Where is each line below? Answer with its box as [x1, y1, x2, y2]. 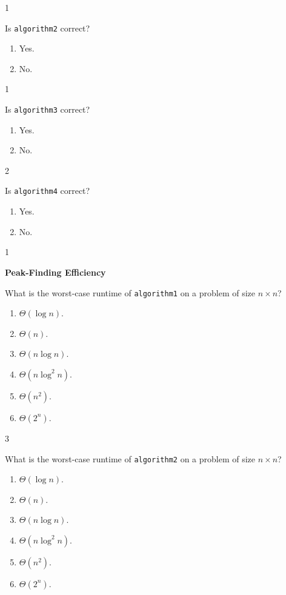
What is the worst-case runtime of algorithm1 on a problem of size [5, 286, 256, 299]
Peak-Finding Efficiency [5, 265, 106, 278]
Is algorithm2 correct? [5, 21, 90, 34]
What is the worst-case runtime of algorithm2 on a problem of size [5, 452, 256, 465]
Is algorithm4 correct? [5, 184, 90, 197]
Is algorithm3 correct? [5, 103, 90, 116]
